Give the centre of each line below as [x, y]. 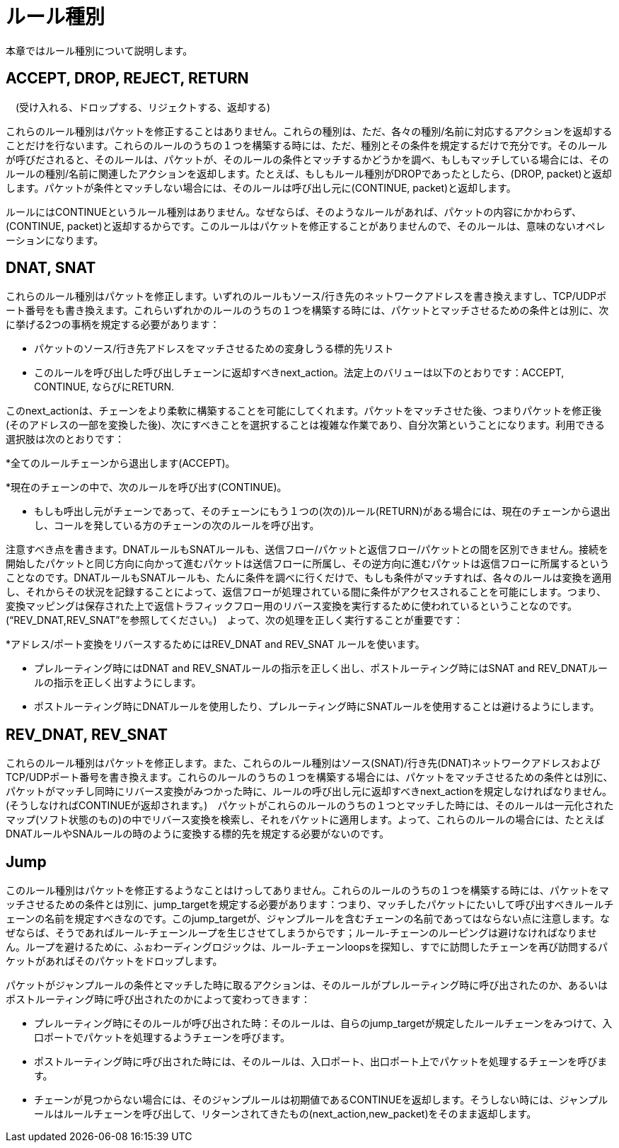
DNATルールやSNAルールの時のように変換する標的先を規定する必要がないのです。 [197, 834]
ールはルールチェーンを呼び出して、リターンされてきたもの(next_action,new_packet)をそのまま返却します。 [285, 1114]
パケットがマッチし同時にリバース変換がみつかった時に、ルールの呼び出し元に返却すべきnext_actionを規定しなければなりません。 [309, 792]
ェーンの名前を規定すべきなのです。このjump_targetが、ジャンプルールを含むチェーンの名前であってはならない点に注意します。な [308, 919]
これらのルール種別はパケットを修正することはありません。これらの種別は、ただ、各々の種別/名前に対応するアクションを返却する [309, 131]
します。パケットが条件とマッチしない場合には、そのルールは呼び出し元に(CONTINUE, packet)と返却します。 [261, 187]
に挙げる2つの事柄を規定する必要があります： [113, 325]
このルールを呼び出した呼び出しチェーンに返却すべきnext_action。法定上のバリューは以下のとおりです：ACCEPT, [299, 373]
